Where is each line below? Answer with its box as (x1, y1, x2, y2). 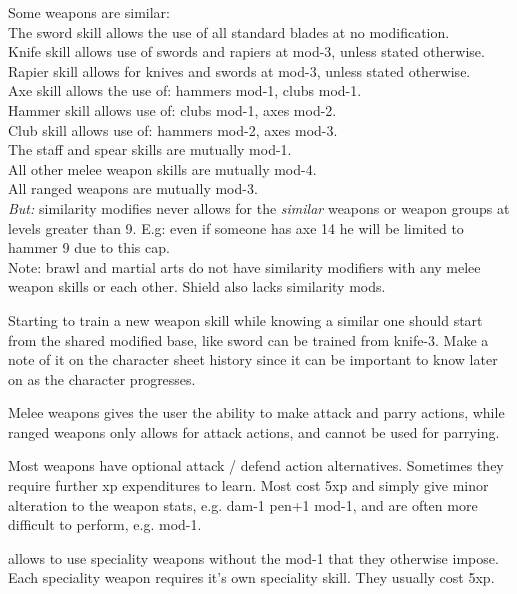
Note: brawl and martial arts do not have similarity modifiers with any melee (8, 256, 481, 277)
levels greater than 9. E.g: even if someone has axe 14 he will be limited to (8, 217, 464, 238)
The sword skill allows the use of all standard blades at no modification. (8, 21, 450, 42)
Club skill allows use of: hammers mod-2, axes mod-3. (8, 119, 338, 140)
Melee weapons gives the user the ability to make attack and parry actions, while (8, 402, 505, 423)
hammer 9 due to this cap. (8, 237, 170, 258)
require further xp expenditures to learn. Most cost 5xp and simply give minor (8, 475, 489, 496)
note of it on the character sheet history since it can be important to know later (8, 349, 498, 370)
